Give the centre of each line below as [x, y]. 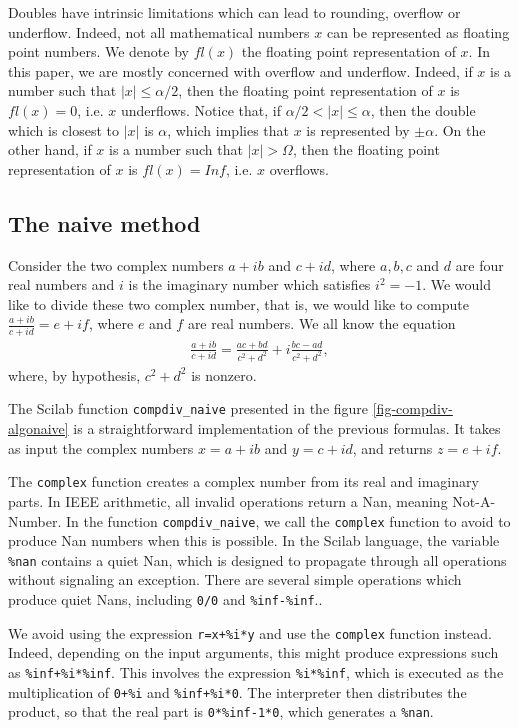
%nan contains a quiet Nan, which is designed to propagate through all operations [257, 559]
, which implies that [228, 129]
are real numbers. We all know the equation [321, 323]
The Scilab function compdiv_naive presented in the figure [188, 408]
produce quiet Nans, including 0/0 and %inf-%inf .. [165, 599]
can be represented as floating [418, 31]
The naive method [104, 222]
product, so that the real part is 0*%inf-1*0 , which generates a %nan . [221, 711]
